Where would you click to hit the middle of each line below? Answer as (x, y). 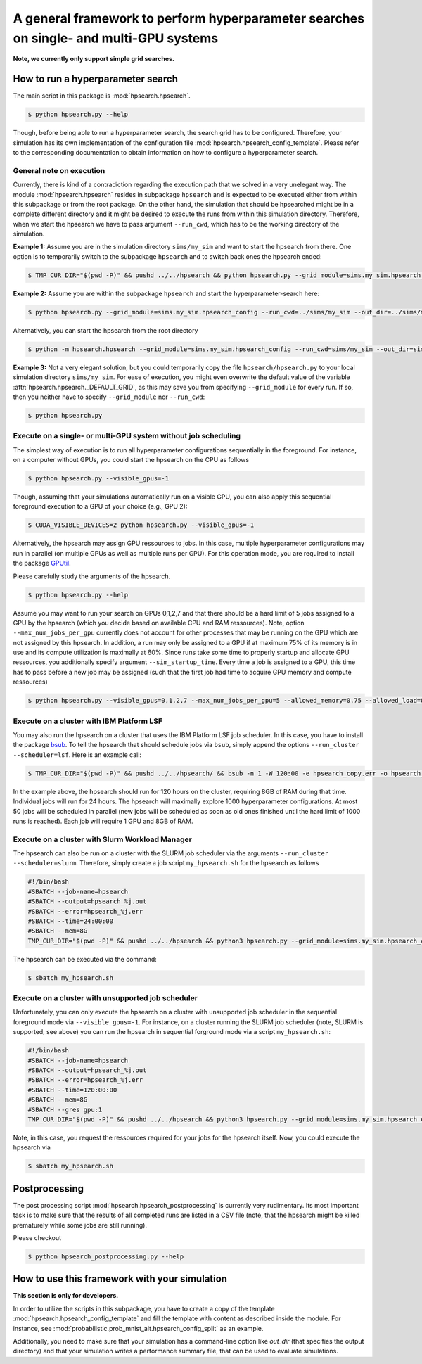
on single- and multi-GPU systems (115, 38)
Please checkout (37, 1238)
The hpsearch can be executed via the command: (85, 959)
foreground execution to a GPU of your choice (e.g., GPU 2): (100, 506)
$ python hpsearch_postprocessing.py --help (106, 1256)
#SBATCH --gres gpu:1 (65, 1109)
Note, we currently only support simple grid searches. (94, 59)
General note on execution (59, 170)
